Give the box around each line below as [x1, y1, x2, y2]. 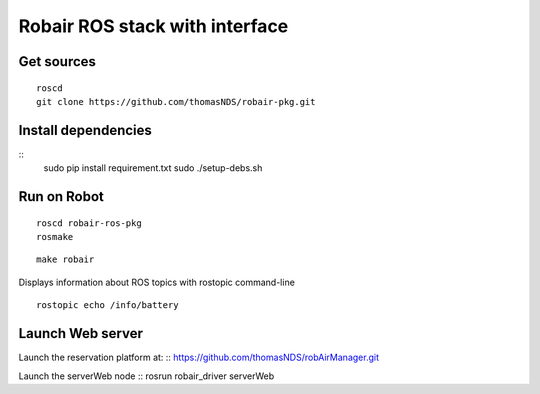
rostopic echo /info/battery [36, 300, 179, 311]
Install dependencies [18, 121, 152, 139]
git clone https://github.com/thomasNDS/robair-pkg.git [36, 96, 316, 107]
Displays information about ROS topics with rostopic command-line [18, 276, 295, 288]
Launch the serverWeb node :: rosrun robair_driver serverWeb [18, 370, 275, 382]
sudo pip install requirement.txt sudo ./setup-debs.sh [43, 162, 263, 174]
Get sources [18, 53, 97, 70]
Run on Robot [18, 188, 105, 205]
